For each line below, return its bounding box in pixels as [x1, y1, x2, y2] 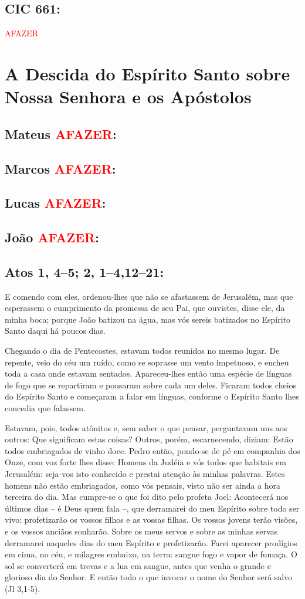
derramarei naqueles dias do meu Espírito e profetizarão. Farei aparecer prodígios [5, 536, 297, 549]
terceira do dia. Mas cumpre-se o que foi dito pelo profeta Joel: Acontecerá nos [5, 490, 289, 503]
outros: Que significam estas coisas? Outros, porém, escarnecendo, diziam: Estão [5, 433, 293, 445]
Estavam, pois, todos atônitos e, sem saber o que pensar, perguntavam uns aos [5, 421, 287, 434]
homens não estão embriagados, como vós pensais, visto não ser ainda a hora [5, 479, 281, 491]
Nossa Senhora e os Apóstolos [5, 84, 252, 109]
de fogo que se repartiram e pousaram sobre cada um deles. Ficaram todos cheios [5, 378, 297, 391]
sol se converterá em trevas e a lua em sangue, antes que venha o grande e [5, 559, 271, 571]
